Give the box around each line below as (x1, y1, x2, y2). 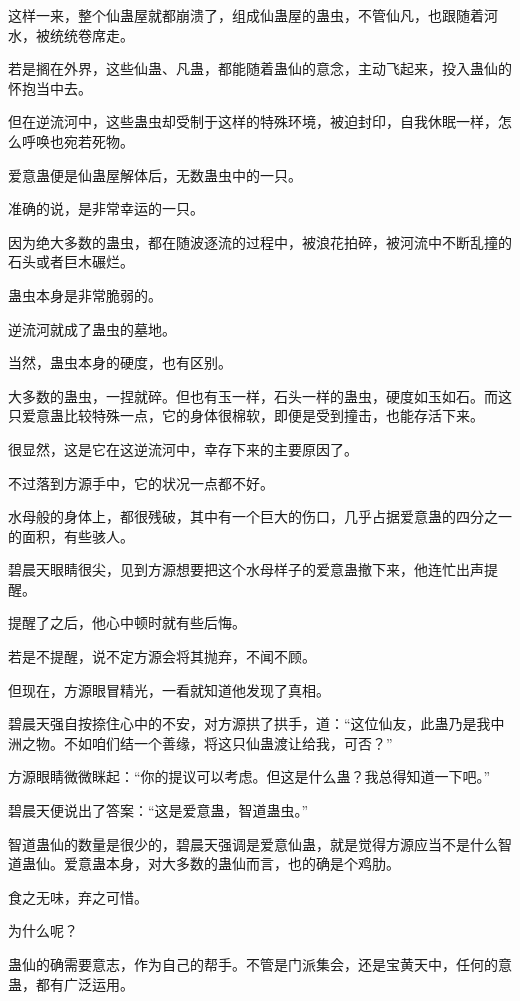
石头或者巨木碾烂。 (8, 251, 134, 272)
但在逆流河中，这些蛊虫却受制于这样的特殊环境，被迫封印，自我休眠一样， (8, 111, 498, 132)
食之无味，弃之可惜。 (8, 886, 148, 907)
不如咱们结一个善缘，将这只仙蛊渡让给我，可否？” (63, 732, 393, 753)
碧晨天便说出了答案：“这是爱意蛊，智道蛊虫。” (8, 800, 309, 821)
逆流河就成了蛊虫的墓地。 (8, 318, 176, 339)
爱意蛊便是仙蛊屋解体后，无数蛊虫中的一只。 (8, 164, 302, 185)
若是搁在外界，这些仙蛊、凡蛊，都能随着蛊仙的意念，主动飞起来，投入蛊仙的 (8, 58, 512, 79)
